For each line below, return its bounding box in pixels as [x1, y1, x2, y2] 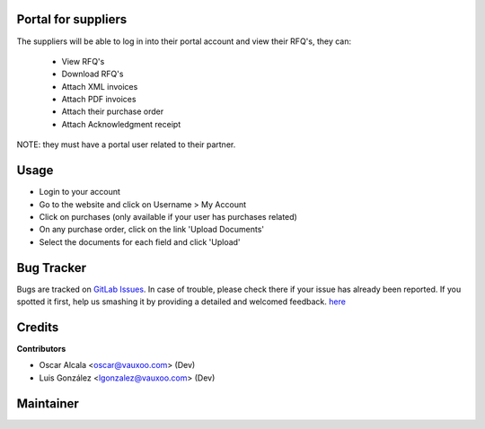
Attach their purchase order [61, 106, 164, 117]
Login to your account [39, 187, 121, 197]
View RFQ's [61, 56, 105, 66]
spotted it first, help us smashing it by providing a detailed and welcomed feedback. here [16, 296, 346, 307]
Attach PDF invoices [61, 94, 137, 105]
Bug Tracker [16, 260, 87, 276]
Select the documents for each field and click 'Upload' [39, 236, 242, 247]
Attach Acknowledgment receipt [61, 118, 181, 129]
